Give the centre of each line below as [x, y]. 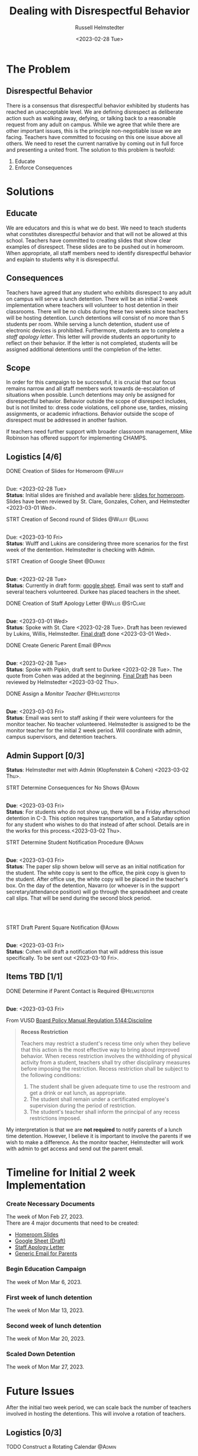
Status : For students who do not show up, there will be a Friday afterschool [98, 812]
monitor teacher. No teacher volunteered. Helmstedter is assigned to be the [98, 724]
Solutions [30, 191]
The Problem [38, 69]
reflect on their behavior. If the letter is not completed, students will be [92, 343]
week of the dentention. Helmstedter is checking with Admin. [81, 550]
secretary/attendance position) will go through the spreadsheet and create [97, 892]
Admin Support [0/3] [45, 756]
